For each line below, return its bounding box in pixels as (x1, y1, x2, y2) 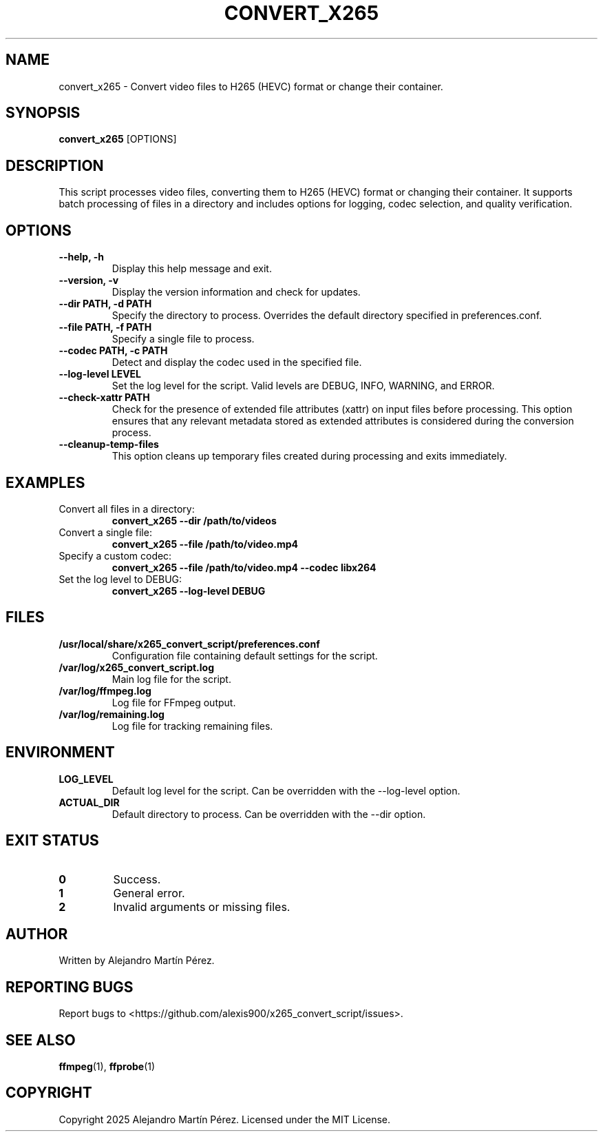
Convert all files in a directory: (59, 502, 195, 515)
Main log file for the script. (112, 673, 231, 685)
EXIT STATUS (6, 832, 99, 850)
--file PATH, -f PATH (59, 321, 152, 334)
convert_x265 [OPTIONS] (59, 133, 177, 145)
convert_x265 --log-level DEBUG (112, 584, 266, 597)
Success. (113, 872, 161, 886)
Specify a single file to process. (112, 333, 255, 345)
